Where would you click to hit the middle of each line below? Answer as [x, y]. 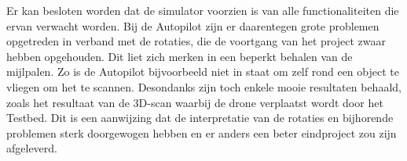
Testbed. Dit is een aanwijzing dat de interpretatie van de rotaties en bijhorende [200, 118]
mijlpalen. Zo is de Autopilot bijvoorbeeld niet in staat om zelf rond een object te [203, 72]
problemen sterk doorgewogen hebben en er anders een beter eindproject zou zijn [202, 132]
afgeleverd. [32, 148]
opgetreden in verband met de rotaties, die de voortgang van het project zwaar [196, 41]
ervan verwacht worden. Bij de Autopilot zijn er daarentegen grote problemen [193, 25]
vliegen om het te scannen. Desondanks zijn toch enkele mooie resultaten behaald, [204, 86]
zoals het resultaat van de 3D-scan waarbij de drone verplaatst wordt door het [195, 102]
